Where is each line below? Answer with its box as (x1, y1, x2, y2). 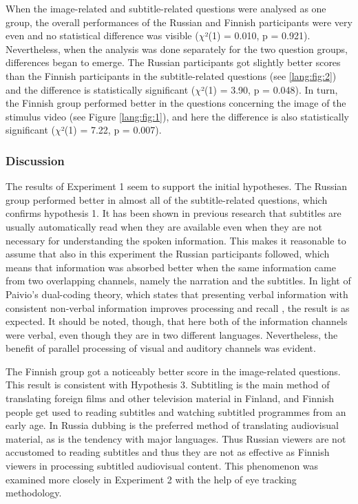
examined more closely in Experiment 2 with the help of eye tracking (6, 472, 297, 486)
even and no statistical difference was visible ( (6, 28, 199, 43)
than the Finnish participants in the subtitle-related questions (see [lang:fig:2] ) (6, 68, 337, 83)
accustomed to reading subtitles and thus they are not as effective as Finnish (6, 445, 330, 459)
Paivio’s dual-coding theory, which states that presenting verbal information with (6, 286, 348, 301)
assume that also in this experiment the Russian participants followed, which (6, 246, 330, 261)
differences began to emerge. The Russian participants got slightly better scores (6, 55, 341, 70)
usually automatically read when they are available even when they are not (6, 219, 322, 233)
